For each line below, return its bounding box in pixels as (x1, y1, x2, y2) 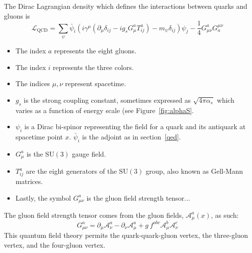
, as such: (211, 209, 239, 220)
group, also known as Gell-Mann (146, 166, 243, 176)
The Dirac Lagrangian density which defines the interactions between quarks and (4, 1, 248, 11)
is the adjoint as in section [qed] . (82, 131, 181, 141)
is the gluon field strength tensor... (86, 192, 190, 203)
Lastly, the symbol (15, 192, 71, 203)
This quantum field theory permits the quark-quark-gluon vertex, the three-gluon (4, 230, 248, 240)
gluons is (4, 10, 30, 21)
